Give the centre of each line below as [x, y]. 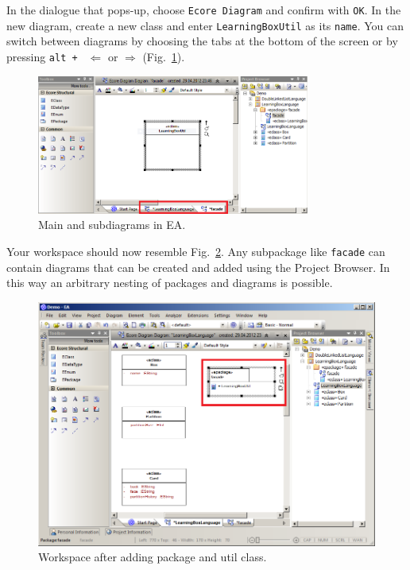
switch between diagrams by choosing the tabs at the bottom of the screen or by [202, 41]
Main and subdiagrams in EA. [112, 225]
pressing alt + [42, 56]
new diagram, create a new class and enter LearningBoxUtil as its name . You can [205, 25]
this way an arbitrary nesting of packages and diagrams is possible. [170, 283]
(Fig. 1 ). [164, 56]
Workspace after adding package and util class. [153, 557]
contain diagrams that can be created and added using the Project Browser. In [198, 267]
